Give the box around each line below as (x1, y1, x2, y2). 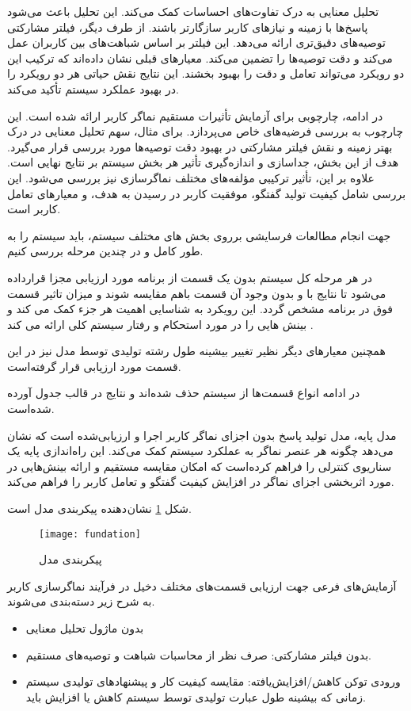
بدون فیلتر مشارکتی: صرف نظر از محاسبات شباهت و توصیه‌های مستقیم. (25, 646, 371, 663)
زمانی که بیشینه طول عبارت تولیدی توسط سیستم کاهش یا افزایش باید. (25, 688, 366, 705)
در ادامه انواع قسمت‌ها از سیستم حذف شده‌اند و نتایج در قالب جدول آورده (7, 384, 360, 401)
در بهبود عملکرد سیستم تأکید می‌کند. (7, 80, 179, 97)
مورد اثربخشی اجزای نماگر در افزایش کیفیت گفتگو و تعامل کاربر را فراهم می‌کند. (7, 473, 394, 490)
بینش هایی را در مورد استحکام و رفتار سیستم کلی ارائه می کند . (7, 315, 314, 332)
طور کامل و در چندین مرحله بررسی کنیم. (7, 243, 204, 259)
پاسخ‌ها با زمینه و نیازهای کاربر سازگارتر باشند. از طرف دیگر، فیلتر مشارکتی (7, 18, 368, 35)
